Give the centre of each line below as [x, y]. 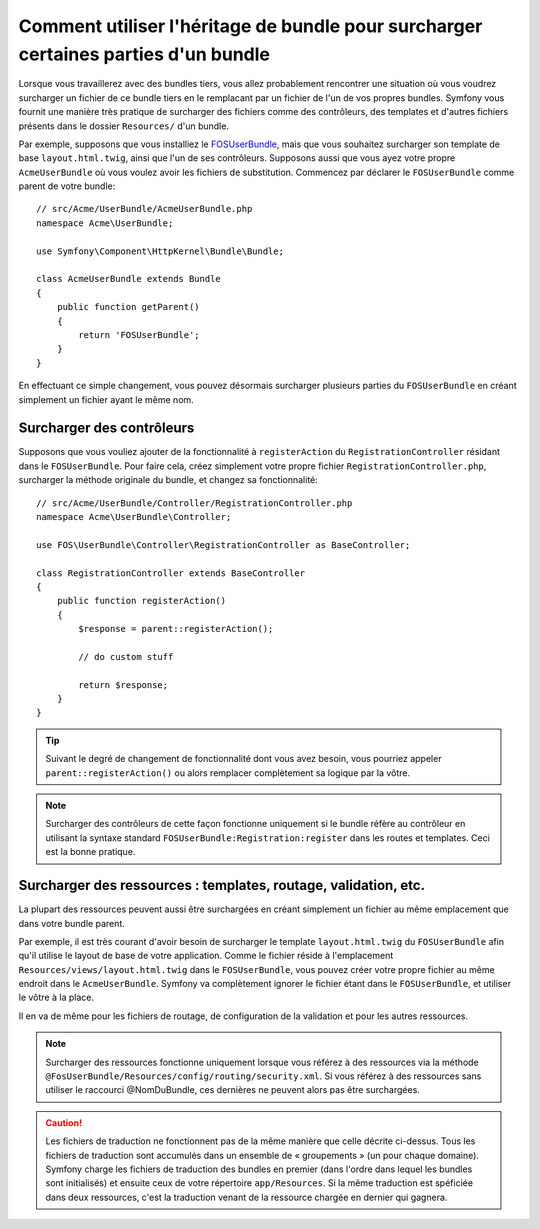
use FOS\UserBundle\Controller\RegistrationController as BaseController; [223, 544]
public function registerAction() [141, 601]
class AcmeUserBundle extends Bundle [129, 279]
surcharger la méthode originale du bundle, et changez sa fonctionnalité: [168, 480]
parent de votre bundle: [67, 186]
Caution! [64, 1122]
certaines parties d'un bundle [144, 54]
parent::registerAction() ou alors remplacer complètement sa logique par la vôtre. [228, 772]
